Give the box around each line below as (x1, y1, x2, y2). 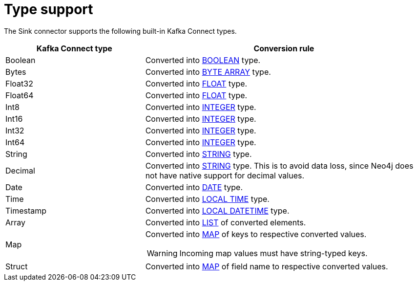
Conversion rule (253, 43, 314, 53)
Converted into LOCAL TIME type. (145, 194, 270, 204)
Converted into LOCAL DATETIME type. (145, 205, 290, 216)
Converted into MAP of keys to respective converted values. (145, 229, 367, 239)
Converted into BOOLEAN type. (145, 55, 261, 65)
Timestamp (5, 205, 47, 216)
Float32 (5, 78, 33, 88)
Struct (5, 261, 28, 271)
